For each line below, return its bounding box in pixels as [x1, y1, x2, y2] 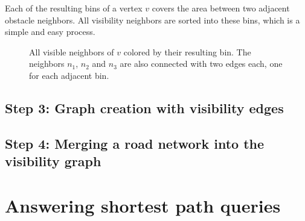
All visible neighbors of [29, 45, 114, 58]
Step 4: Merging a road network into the [5, 134, 265, 152]
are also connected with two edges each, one [120, 57, 283, 70]
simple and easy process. [5, 25, 95, 38]
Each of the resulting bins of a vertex [5, 2, 143, 14]
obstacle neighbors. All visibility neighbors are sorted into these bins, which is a [5, 13, 300, 26]
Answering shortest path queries [5, 193, 281, 217]
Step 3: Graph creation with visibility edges [5, 98, 284, 117]
